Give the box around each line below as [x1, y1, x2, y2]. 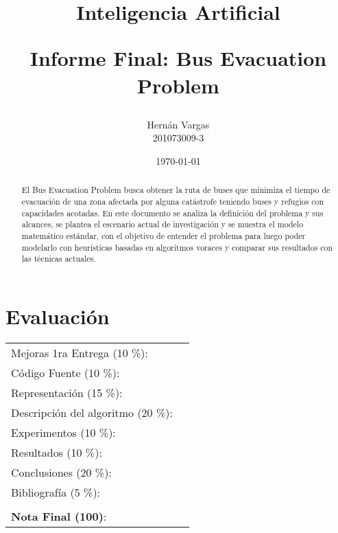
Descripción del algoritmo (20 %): [11, 404, 173, 420]
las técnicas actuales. [21, 253, 96, 264]
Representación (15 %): [11, 384, 123, 400]
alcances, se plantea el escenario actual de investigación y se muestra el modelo [21, 218, 304, 230]
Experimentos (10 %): [11, 424, 116, 440]
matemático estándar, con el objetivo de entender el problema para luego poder [21, 229, 306, 241]
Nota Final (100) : [11, 508, 107, 524]
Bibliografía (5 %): [11, 484, 101, 500]
